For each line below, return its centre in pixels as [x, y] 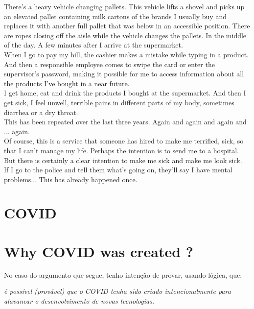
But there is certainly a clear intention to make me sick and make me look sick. [123, 160]
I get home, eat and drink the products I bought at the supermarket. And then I [125, 93]
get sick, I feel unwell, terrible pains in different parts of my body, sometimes [119, 102]
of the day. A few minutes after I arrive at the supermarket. [93, 45]
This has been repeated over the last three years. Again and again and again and [125, 122]
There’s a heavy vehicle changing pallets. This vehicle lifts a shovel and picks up [124, 6]
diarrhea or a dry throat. [41, 112]
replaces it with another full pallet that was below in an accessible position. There [127, 26]
